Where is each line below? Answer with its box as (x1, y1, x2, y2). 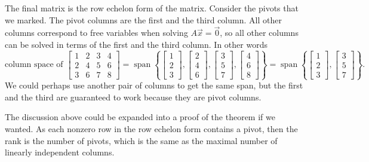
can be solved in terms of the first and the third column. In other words (5, 38, 267, 50)
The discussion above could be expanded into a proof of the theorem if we (5, 111, 275, 123)
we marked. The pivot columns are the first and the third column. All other (5, 13, 282, 26)
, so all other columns (220, 26, 299, 39)
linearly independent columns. (5, 146, 115, 158)
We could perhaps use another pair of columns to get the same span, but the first (5, 79, 303, 91)
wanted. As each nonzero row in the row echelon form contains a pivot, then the (5, 122, 298, 135)
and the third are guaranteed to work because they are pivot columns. (5, 90, 262, 103)
